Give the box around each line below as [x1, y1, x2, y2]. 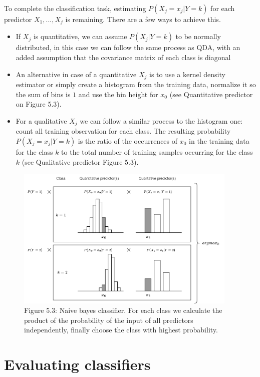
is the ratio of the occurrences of [78, 135, 178, 146]
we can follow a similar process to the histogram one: [80, 115, 243, 126]
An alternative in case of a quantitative [16, 69, 137, 79]
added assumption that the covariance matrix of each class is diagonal [16, 52, 231, 63]
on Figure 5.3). [16, 99, 62, 109]
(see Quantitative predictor [169, 89, 253, 99]
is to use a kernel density [149, 69, 225, 79]
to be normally [175, 31, 221, 42]
